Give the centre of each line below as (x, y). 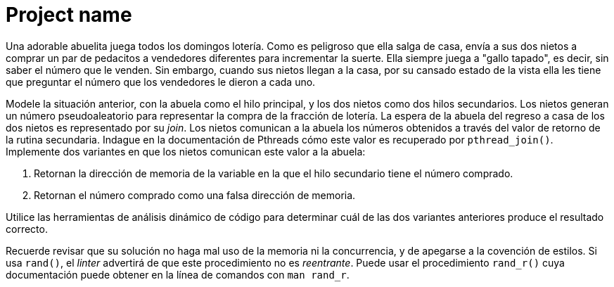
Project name (69, 15)
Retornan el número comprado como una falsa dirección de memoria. (195, 195)
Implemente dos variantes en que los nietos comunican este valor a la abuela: (186, 151)
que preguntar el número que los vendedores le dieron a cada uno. (161, 82)
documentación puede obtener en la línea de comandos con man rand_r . (178, 274)
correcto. (27, 229)
